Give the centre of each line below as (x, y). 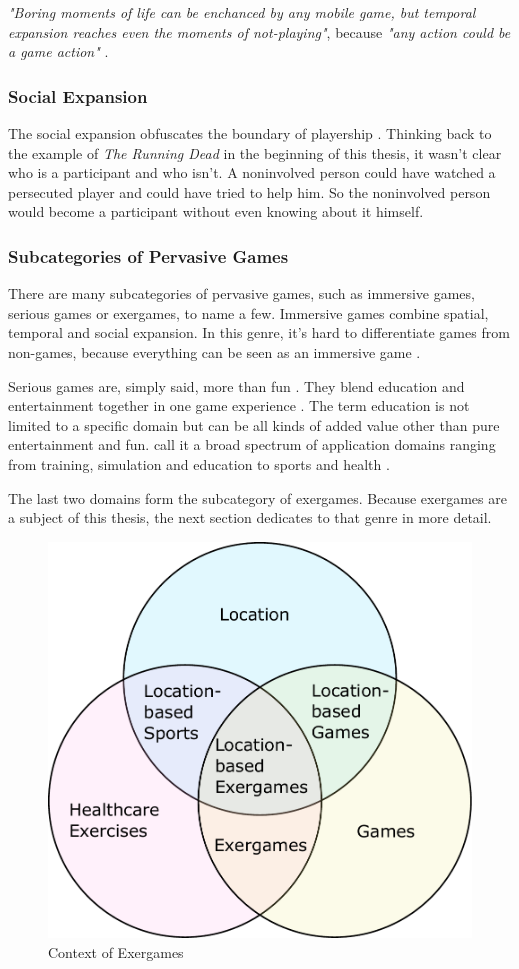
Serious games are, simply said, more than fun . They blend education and (236, 385)
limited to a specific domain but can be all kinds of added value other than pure (254, 424)
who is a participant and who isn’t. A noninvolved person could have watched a (252, 172)
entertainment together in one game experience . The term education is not (239, 405)
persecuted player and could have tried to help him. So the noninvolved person (249, 191)
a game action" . (58, 51)
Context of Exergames (116, 951)
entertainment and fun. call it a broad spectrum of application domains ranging (252, 444)
